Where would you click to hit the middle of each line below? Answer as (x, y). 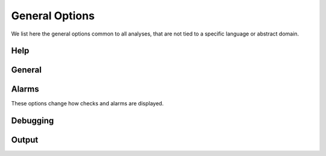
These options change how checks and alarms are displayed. (88, 104)
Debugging (33, 121)
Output (25, 140)
